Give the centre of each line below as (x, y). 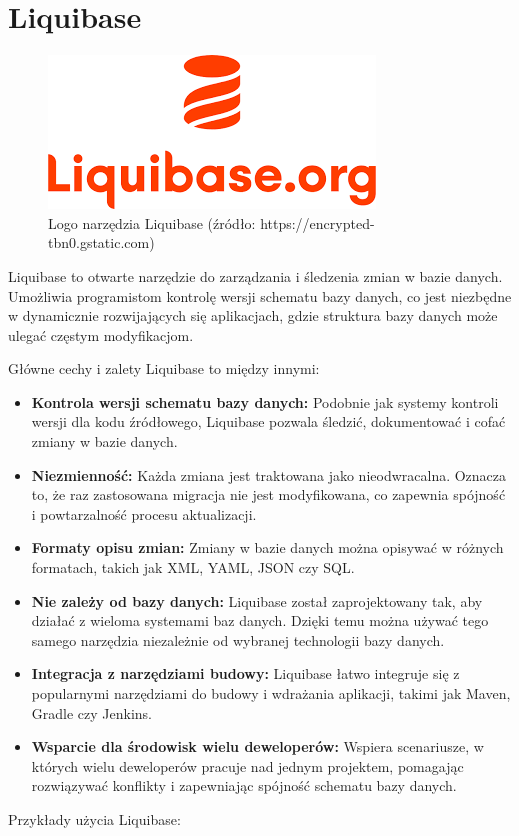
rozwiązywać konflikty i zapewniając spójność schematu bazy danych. (244, 785)
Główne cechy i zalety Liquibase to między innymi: (164, 368)
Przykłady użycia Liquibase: (94, 818)
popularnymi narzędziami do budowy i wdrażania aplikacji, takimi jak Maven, (271, 693)
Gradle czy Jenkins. (91, 712)
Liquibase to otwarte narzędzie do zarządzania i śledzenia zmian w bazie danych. (255, 275)
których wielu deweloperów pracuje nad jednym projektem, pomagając (247, 765)
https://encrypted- (317, 222)
